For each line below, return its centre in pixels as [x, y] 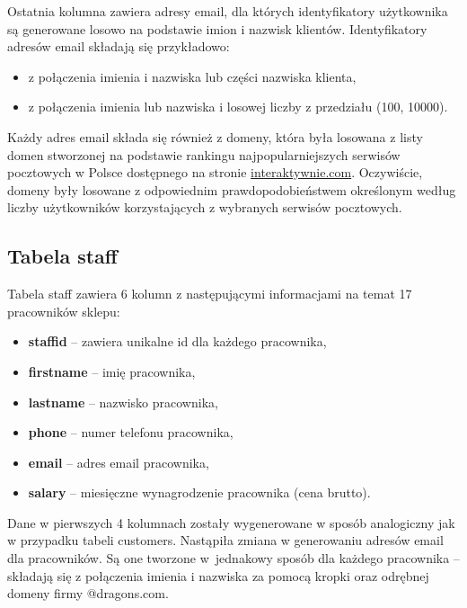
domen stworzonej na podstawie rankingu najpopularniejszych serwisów [204, 154]
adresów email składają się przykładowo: [119, 46]
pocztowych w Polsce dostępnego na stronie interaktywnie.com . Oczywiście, [215, 172]
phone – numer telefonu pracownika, [131, 432]
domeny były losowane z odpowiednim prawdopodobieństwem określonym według [232, 189]
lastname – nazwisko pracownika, [123, 402]
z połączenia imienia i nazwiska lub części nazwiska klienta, [192, 76]
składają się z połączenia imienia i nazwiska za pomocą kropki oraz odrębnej [218, 575]
